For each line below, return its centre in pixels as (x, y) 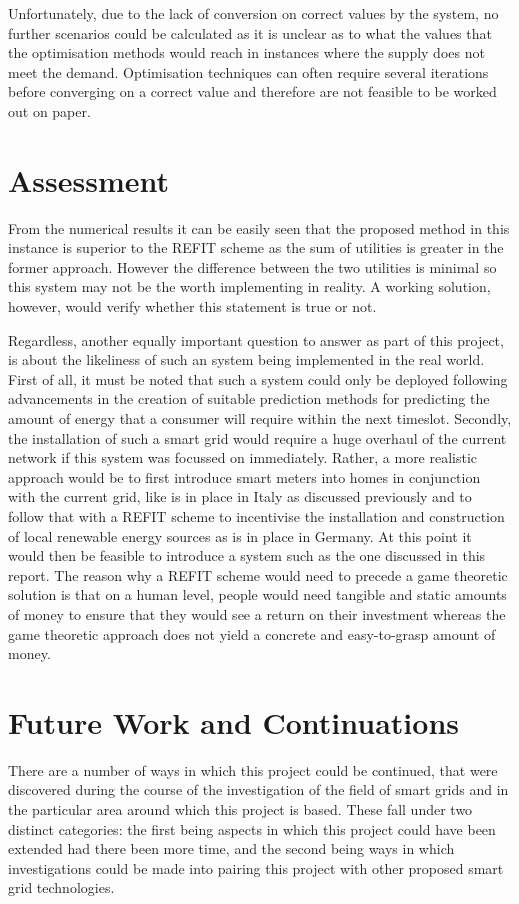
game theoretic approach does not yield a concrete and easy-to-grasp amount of (252, 633)
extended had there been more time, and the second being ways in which (231, 848)
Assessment (89, 179)
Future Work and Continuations (233, 721)
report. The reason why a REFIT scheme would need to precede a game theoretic (258, 574)
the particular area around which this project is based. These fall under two (240, 809)
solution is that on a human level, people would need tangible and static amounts (257, 594)
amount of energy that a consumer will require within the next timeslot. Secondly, (260, 418)
